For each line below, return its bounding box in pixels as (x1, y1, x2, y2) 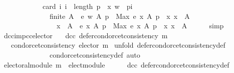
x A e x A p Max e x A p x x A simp (56, 20, 224, 31)
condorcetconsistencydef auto (49, 49, 140, 60)
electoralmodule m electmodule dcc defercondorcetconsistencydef (4, 59, 229, 70)
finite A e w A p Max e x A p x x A (49, 10, 190, 21)
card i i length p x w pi (42, 1, 133, 11)
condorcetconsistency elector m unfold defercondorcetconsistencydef (11, 40, 225, 50)
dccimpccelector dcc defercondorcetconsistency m (4, 30, 168, 40)
